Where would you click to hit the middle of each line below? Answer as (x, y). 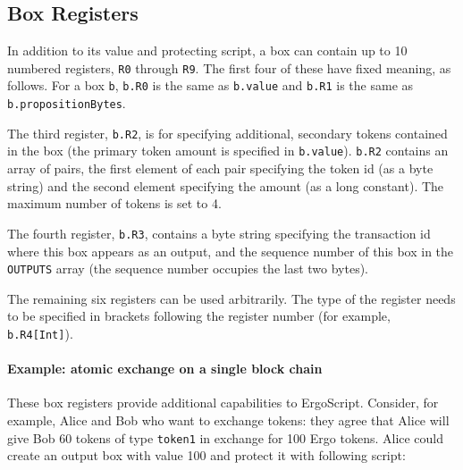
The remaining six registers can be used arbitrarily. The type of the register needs (231, 298)
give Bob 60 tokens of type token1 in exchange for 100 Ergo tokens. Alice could (226, 437)
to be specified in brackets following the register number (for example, (199, 316)
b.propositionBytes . (67, 103)
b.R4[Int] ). (40, 333)
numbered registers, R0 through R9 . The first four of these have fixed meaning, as (229, 67)
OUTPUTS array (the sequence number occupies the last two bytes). (188, 269)
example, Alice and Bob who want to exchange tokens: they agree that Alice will (228, 420)
